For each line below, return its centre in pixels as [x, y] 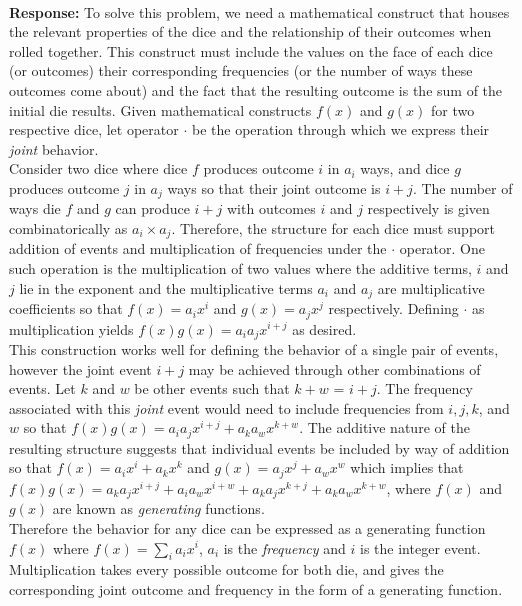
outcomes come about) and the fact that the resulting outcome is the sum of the [256, 89]
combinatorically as [68, 227]
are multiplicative [431, 287]
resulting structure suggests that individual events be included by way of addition [259, 447]
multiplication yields [71, 328]
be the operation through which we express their [340, 129]
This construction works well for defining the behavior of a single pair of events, [254, 348]
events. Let [42, 388]
